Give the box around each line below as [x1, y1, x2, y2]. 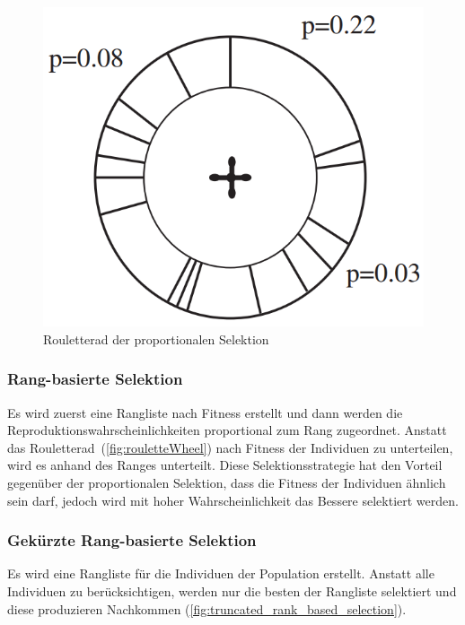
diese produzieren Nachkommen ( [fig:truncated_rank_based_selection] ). [7, 599, 407, 618]
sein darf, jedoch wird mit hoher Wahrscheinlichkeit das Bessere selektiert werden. [7, 490, 459, 509]
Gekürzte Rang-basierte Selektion [7, 529, 257, 551]
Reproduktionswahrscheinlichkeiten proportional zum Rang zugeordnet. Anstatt [7, 421, 447, 439]
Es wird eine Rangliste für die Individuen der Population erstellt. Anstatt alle [7, 564, 434, 583]
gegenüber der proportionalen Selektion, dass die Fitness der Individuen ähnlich [7, 473, 446, 491]
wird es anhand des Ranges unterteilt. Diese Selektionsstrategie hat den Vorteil [7, 456, 443, 474]
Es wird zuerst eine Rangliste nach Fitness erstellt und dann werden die [7, 403, 403, 421]
